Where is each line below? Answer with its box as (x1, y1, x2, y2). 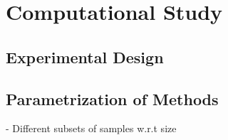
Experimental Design (6, 45, 164, 68)
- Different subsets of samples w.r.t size (6, 121, 177, 136)
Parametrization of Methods (6, 87, 219, 109)
